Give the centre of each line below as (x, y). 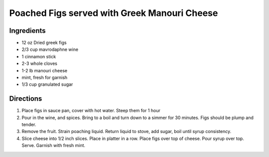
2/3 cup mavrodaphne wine (50, 49)
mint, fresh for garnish (45, 78)
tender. (29, 125)
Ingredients (27, 31)
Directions (26, 99)
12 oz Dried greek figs (44, 43)
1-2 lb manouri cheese (44, 70)
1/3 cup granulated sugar (47, 84)
